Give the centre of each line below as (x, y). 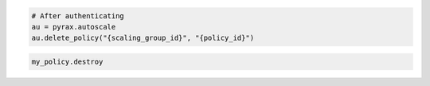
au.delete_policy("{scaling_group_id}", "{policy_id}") (143, 38)
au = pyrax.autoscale (74, 27)
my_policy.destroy (67, 61)
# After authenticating (78, 16)
